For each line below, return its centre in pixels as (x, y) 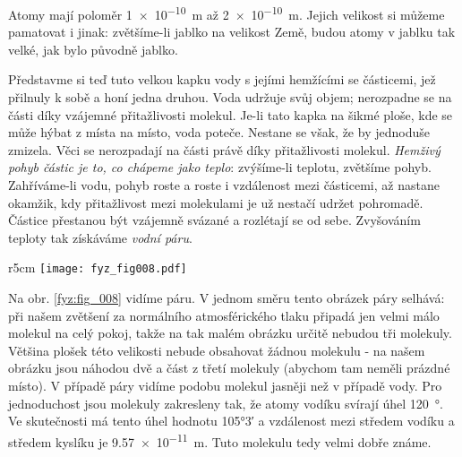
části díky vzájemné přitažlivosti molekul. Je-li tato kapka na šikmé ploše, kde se (231, 114)
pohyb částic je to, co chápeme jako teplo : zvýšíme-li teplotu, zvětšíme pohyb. (220, 167)
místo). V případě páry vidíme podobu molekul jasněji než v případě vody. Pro (225, 385)
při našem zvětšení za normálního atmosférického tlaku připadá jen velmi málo (224, 315)
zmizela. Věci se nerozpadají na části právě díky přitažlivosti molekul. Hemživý (224, 149)
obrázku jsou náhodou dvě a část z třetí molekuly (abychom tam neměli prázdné (229, 368)
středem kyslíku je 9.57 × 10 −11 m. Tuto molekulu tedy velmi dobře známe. (220, 440)
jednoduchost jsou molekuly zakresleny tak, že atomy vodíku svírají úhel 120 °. (226, 403)
